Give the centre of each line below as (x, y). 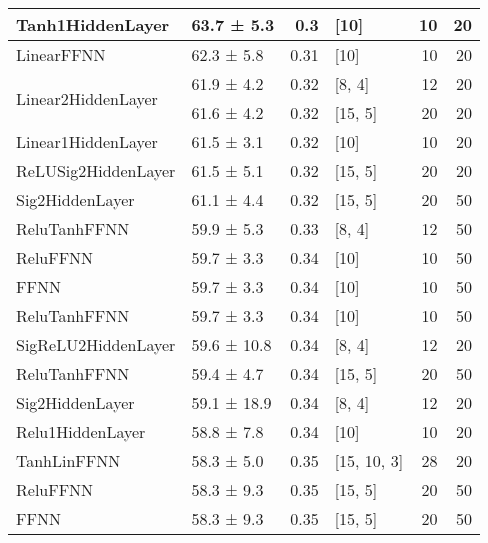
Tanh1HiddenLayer (93, 24)
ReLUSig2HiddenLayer (96, 170)
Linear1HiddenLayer (87, 141)
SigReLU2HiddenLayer (96, 344)
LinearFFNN (61, 54)
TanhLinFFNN (68, 460)
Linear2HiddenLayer (87, 98)
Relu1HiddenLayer (81, 431)
